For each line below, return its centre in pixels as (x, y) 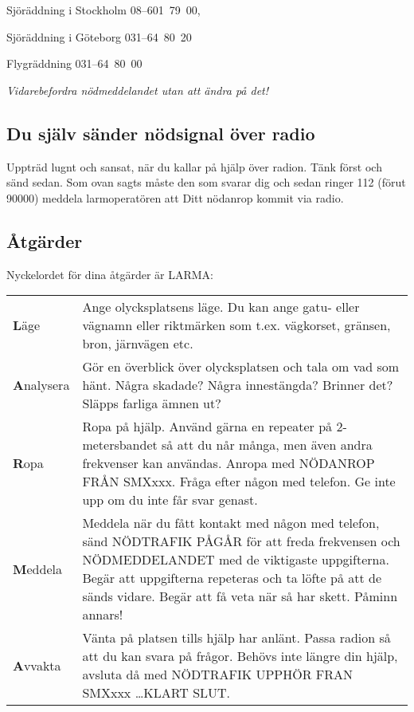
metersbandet (120, 445)
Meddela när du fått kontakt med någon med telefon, (231, 523)
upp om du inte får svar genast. (170, 500)
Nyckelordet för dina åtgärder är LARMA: (110, 274)
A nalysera (41, 385)
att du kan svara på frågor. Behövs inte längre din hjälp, (240, 656)
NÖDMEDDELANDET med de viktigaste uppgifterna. (236, 560)
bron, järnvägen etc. (138, 344)
